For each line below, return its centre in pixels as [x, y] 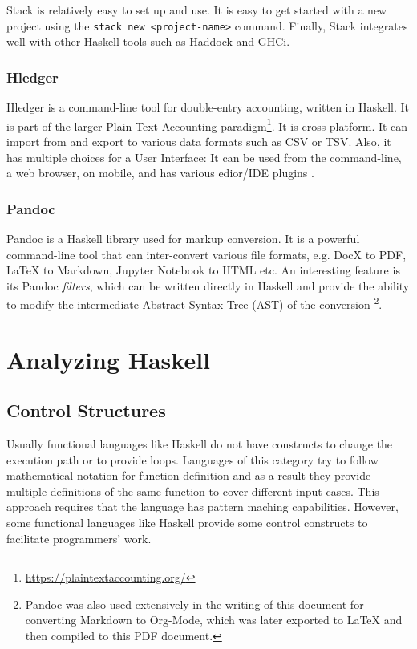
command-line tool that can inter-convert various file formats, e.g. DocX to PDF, [206, 254]
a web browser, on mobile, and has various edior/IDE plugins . [160, 173]
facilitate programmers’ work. [79, 538]
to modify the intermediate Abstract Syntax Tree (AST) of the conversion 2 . [194, 303]
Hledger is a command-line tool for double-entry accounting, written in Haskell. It [208, 107]
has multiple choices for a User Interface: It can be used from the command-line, [204, 157]
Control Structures [86, 410]
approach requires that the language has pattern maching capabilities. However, [202, 507]
